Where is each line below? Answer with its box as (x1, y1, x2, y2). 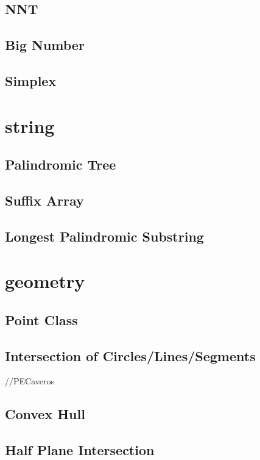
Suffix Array (5, 190, 84, 209)
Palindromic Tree (5, 155, 116, 174)
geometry (5, 268, 85, 293)
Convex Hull (5, 404, 85, 423)
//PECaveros (5, 375, 55, 387)
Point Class (5, 310, 78, 329)
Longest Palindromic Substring (5, 226, 204, 245)
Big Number (5, 35, 85, 54)
